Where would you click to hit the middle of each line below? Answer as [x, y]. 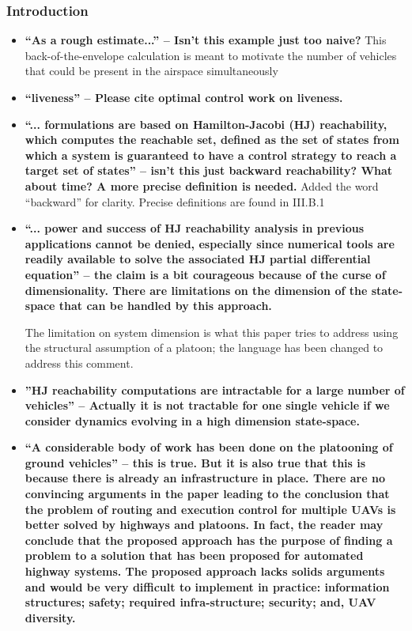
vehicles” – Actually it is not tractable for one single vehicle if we [207, 405]
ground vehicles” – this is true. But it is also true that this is [195, 462]
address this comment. [79, 363]
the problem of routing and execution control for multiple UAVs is [210, 509]
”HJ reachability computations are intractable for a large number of [215, 389]
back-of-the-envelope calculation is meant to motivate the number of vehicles [211, 55]
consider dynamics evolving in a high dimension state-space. [192, 420]
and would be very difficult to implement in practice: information [207, 586]
